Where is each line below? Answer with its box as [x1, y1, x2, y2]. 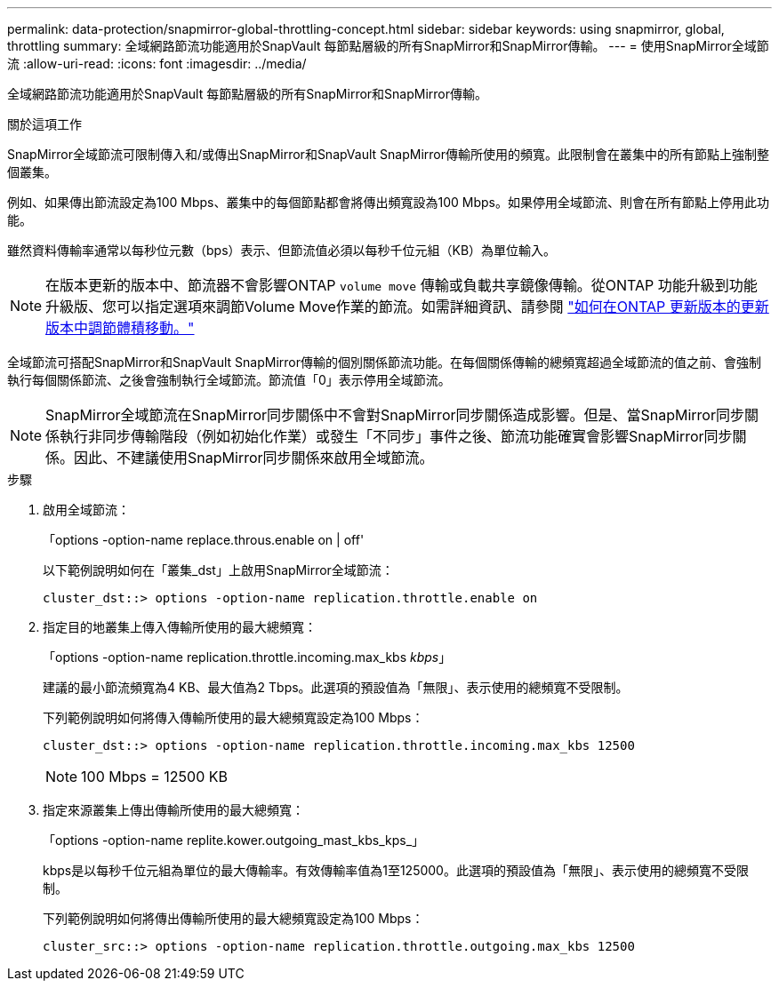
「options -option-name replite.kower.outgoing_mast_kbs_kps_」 [43, 833, 425, 848]
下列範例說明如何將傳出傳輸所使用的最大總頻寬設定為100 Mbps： [43, 911, 424, 926]
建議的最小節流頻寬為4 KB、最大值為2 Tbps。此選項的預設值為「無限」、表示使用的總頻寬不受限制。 [43, 680, 629, 695]
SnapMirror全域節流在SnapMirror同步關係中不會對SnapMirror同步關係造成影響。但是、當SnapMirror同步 [45, 406, 744, 424]
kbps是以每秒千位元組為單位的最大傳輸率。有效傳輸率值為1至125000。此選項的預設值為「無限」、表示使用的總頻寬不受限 [43, 863, 749, 878]
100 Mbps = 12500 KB [81, 768, 228, 785]
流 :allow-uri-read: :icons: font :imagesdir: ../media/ [7, 56, 307, 71]
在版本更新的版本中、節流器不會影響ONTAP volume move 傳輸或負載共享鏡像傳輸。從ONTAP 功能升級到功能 [45, 276, 758, 294]
